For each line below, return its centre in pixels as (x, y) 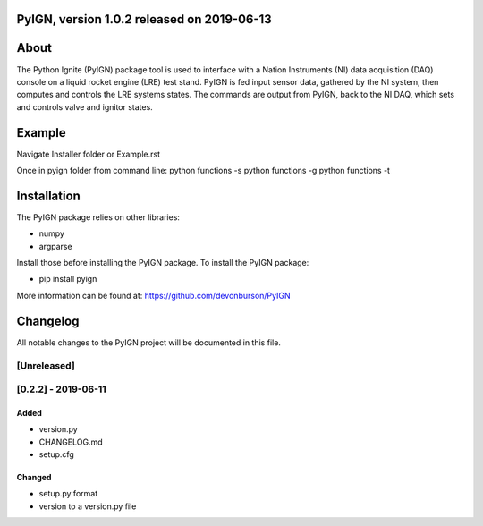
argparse (55, 246)
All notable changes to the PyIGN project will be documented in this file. (149, 342)
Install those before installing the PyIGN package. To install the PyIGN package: (163, 263)
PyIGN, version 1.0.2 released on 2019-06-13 (144, 19)
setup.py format (68, 494)
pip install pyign (68, 279)
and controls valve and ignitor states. (85, 106)
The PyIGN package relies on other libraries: (98, 217)
